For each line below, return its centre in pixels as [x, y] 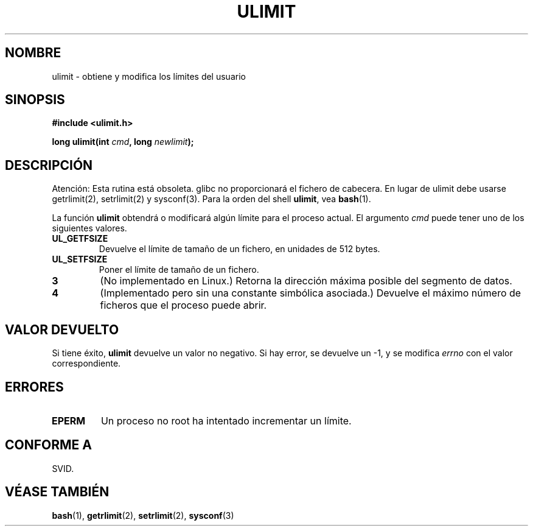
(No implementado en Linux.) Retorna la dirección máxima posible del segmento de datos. [306, 281]
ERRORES [34, 387]
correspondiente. [86, 364]
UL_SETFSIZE [80, 259]
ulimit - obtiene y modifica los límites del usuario [149, 76]
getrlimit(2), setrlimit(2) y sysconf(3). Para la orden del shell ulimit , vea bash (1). [211, 199]
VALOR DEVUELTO [62, 329]
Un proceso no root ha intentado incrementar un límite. [226, 420]
